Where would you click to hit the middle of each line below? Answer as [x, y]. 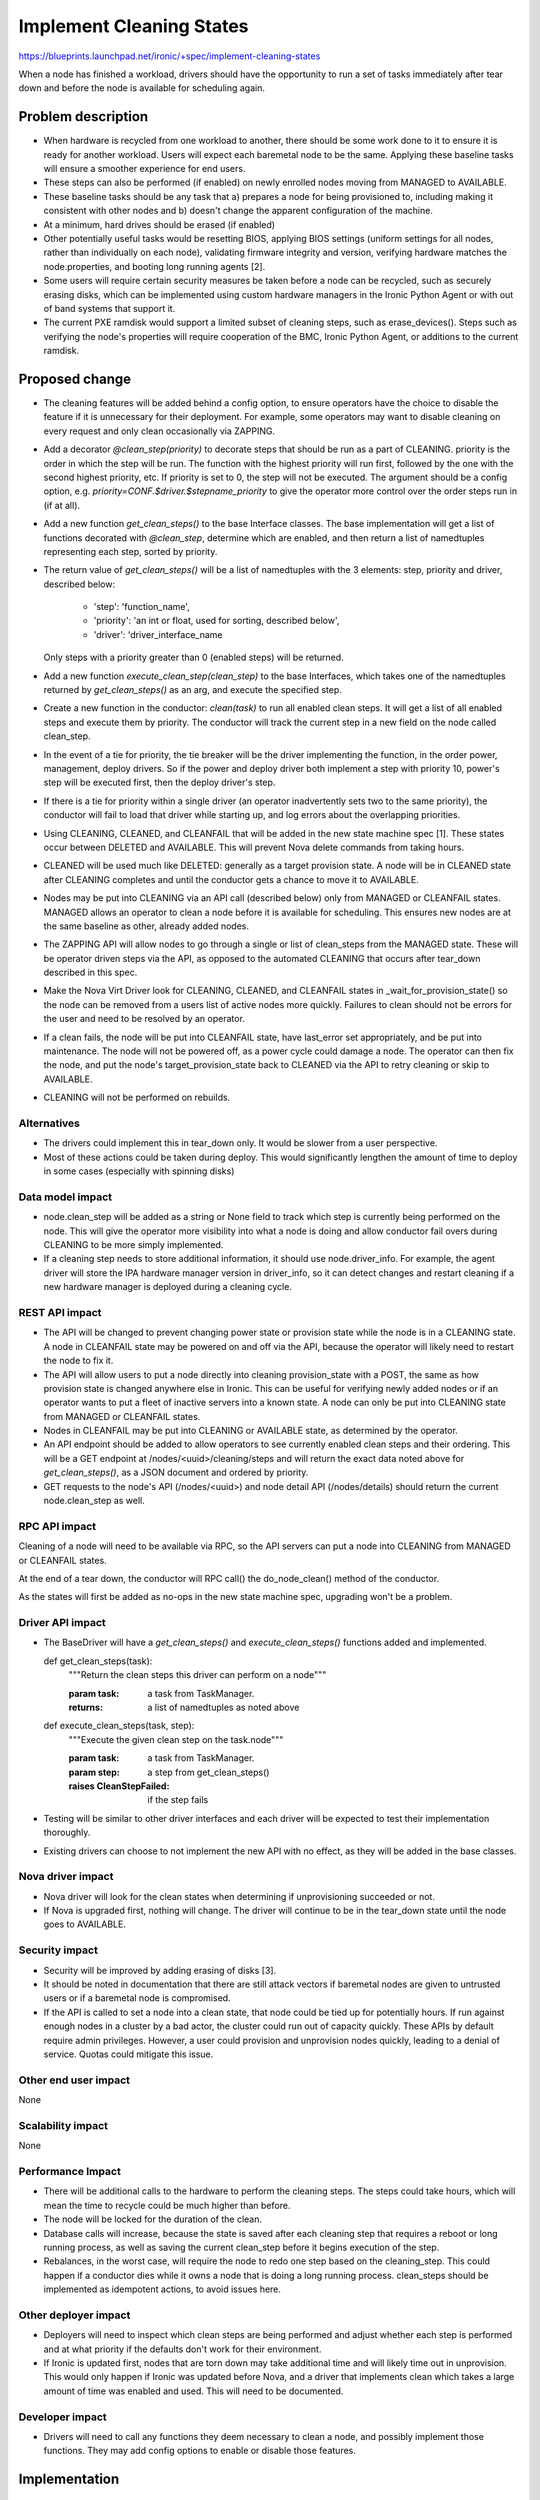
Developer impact [62, 2417]
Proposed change [75, 378]
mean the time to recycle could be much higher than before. [167, 2205]
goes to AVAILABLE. [85, 1924]
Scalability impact [63, 2125]
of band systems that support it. [109, 308]
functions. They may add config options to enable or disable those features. [200, 2451]
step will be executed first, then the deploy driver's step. [159, 782]
